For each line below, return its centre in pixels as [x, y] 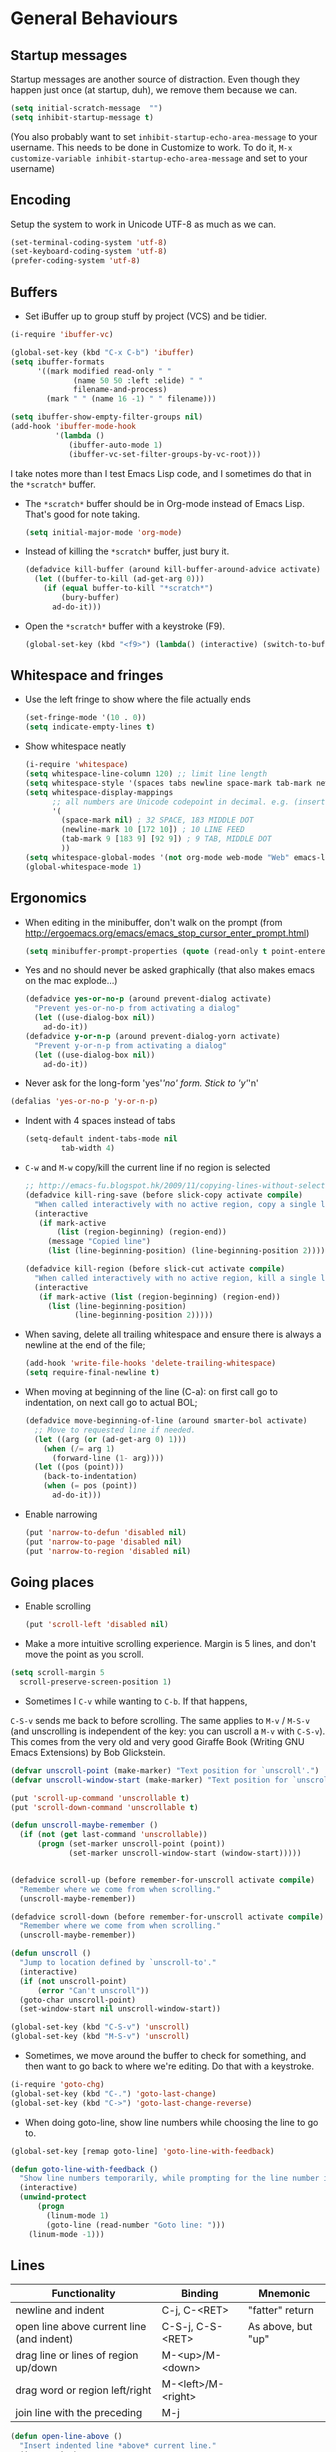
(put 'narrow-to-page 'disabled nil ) [103, 1542]
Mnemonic [284, 2294]
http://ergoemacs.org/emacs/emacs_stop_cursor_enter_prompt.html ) [167, 933]
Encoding [41, 200]
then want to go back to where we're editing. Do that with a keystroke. [169, 2066]
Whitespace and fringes [87, 675]
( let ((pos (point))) [79, 1467]
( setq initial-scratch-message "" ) [86, 108]
